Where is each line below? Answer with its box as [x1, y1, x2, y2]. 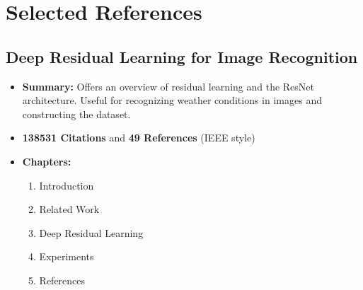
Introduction [39, 178, 94, 192]
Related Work [39, 202, 100, 216]
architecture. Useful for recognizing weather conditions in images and [22, 93, 322, 108]
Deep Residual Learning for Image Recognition [6, 45, 358, 67]
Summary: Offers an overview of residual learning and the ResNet [22, 79, 315, 93]
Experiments [39, 249, 94, 264]
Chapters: [22, 153, 71, 168]
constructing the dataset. [22, 106, 131, 121]
